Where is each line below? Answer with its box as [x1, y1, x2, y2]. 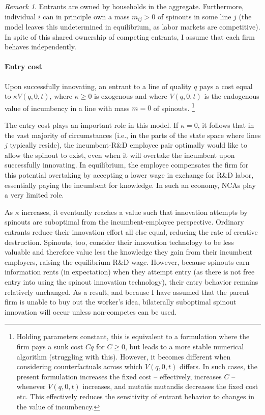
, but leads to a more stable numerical [125, 341, 244, 351]
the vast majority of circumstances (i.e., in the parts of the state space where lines [5, 129, 261, 140]
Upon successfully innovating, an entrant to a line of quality [5, 80, 192, 91]
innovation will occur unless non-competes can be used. [5, 306, 177, 317]
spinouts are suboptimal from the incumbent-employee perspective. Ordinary [5, 216, 244, 227]
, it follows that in [197, 120, 254, 130]
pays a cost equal [199, 80, 253, 91]
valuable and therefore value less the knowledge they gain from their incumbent [5, 246, 253, 257]
